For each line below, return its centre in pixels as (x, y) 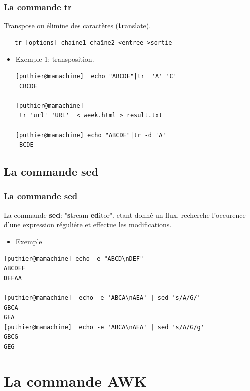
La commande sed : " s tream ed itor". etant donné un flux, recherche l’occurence (125, 215)
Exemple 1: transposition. (55, 59)
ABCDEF (15, 269)
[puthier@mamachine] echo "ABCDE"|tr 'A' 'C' (96, 76)
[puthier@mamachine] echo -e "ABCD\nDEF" (74, 259)
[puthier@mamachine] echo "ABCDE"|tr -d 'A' (91, 135)
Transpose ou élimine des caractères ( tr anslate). (78, 25)
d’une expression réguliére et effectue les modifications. (88, 225)
